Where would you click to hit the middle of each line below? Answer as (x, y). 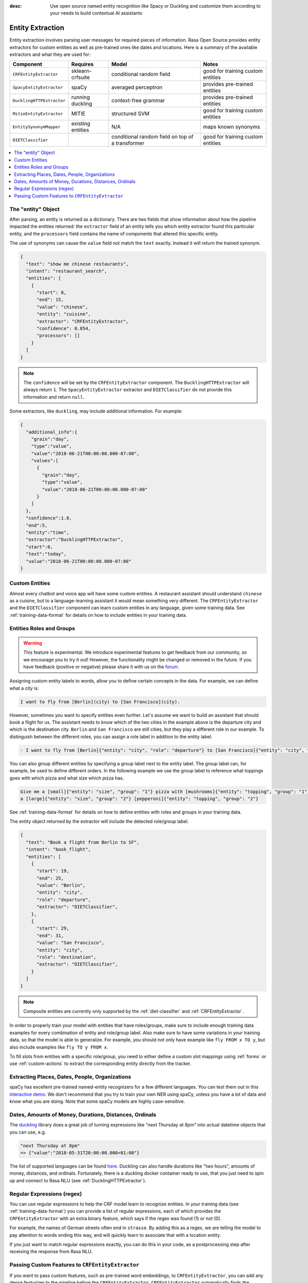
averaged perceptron (137, 87)
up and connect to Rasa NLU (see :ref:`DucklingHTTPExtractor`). (78, 1180)
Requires (82, 64)
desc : (16, 6)
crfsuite (80, 77)
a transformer (128, 143)
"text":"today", (46, 554)
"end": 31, (50, 936)
